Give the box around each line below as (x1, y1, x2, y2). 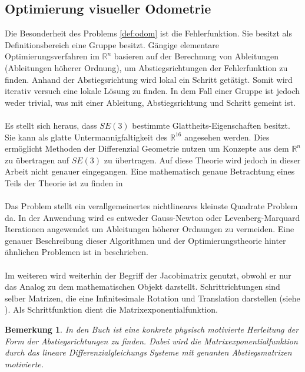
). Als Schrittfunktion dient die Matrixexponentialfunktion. (5, 303, 218, 316)
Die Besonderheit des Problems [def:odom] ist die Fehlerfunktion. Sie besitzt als (5, 27, 292, 39)
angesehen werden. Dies (184, 130, 270, 143)
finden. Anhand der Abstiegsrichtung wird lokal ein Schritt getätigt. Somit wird (5, 73, 293, 85)
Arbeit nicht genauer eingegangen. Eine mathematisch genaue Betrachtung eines (5, 165, 295, 177)
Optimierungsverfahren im (5, 50, 100, 62)
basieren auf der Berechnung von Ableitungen (114, 50, 279, 62)
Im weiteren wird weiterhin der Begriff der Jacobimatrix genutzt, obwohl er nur (5, 269, 291, 281)
